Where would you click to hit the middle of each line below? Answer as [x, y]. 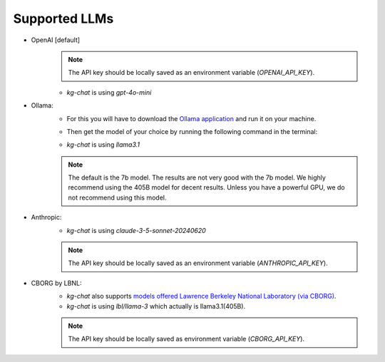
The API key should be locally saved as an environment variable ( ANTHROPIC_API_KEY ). [198, 263]
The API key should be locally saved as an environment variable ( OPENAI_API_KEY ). [191, 73]
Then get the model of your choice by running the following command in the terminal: [192, 131]
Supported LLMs [63, 19]
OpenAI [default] [56, 40]
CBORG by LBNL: [56, 283]
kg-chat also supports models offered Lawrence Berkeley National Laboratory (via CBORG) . [201, 296]
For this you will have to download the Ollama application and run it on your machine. [191, 118]
